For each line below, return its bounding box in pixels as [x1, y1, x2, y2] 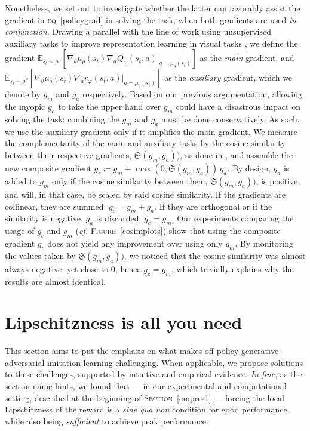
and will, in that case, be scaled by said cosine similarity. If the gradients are [5, 187, 286, 200]
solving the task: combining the [5, 112, 119, 125]
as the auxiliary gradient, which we [164, 71, 293, 84]
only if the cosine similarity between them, [52, 174, 208, 187]
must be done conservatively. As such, [161, 112, 300, 125]
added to [5, 174, 37, 187]
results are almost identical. [5, 275, 106, 287]
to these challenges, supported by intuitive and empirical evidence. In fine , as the [5, 368, 302, 380]
